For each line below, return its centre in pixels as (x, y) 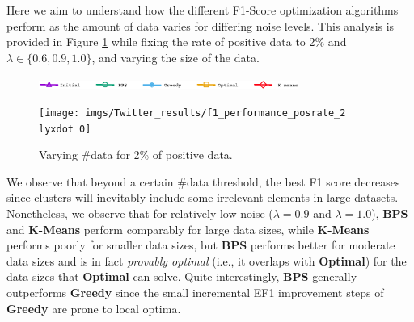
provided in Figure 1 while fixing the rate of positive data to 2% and (177, 42)
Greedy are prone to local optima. (94, 308)
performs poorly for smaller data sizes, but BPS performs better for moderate (201, 245)
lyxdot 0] (65, 129)
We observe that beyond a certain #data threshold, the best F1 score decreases (203, 181)
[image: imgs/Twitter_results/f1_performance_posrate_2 (192, 113)
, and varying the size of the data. (175, 57)
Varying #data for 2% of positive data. (136, 155)
